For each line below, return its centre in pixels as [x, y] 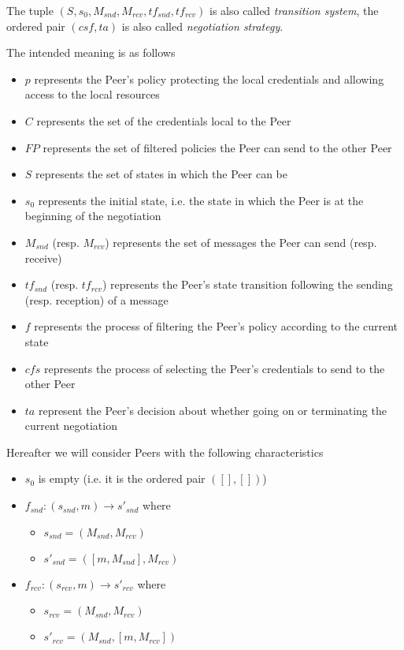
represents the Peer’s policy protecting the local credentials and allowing [209, 78]
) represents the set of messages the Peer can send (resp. [241, 242]
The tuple [30, 10]
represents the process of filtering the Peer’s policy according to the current [216, 326]
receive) [43, 258]
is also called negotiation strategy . [202, 26]
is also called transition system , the [294, 10]
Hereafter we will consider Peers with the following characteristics [165, 452]
